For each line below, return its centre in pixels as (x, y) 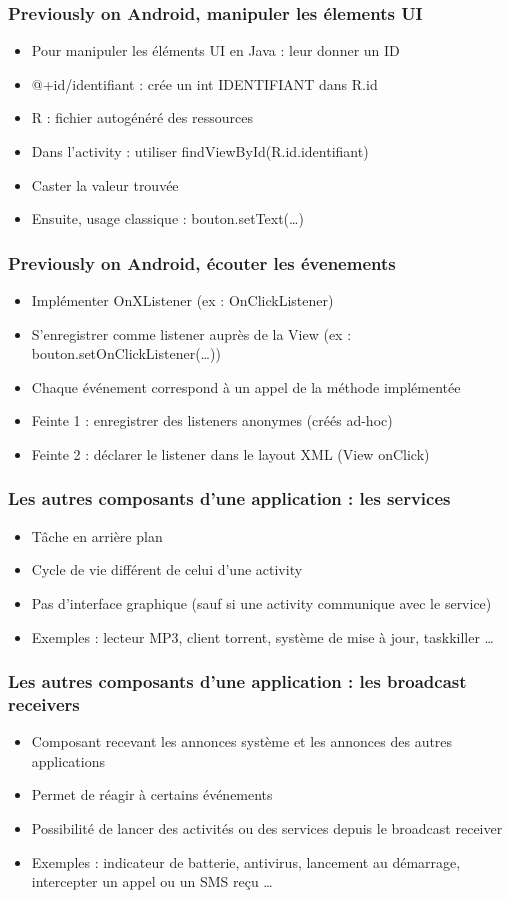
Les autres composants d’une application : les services (229, 498)
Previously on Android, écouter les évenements (202, 262)
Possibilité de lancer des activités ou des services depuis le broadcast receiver (267, 828)
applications (68, 760)
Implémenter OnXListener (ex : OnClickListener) (182, 300)
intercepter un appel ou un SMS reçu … (152, 881)
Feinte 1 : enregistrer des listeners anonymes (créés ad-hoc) (212, 420)
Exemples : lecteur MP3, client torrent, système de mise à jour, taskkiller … (262, 636)
